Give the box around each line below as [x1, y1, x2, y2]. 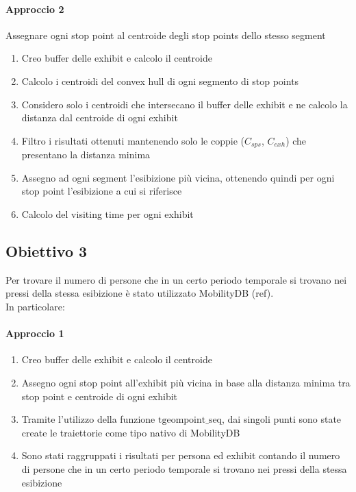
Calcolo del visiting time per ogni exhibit [21, 207, 194, 221]
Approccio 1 [5, 326, 64, 341]
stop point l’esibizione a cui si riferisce [21, 184, 182, 198]
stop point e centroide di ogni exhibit [21, 389, 178, 403]
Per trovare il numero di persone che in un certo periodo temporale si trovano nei [5, 272, 347, 286]
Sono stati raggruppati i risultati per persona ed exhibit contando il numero [21, 448, 340, 463]
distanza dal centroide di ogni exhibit [21, 110, 178, 125]
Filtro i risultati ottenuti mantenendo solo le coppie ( [21, 133, 244, 147]
